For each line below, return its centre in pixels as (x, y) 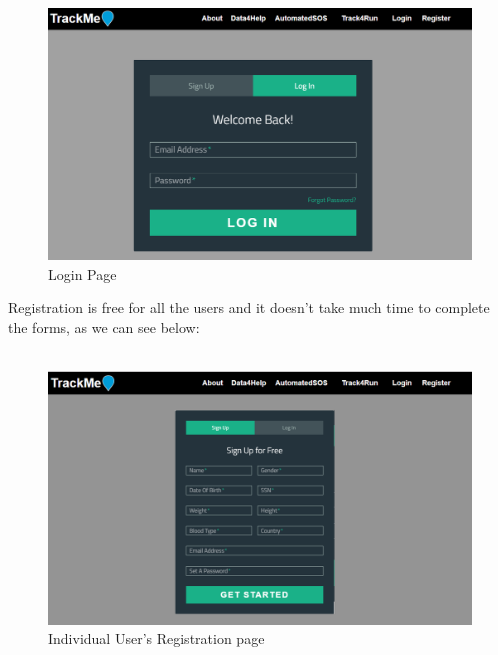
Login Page (82, 273)
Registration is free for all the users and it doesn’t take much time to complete (249, 307)
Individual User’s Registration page (156, 638)
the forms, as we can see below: (104, 326)
